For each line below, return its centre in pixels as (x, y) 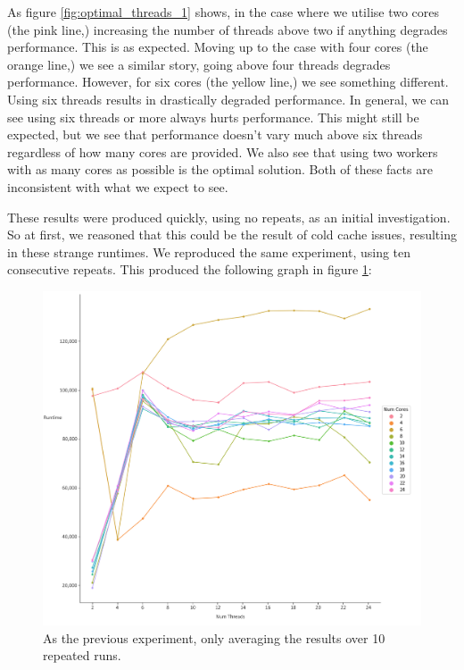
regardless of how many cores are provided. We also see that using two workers (223, 151)
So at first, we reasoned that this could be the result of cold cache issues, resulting (232, 234)
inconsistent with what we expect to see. (118, 186)
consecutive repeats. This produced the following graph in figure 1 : (190, 269)
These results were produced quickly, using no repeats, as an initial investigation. (229, 217)
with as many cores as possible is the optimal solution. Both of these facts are (220, 169)
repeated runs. (82, 655)
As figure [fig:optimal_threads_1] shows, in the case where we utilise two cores (224, 12)
